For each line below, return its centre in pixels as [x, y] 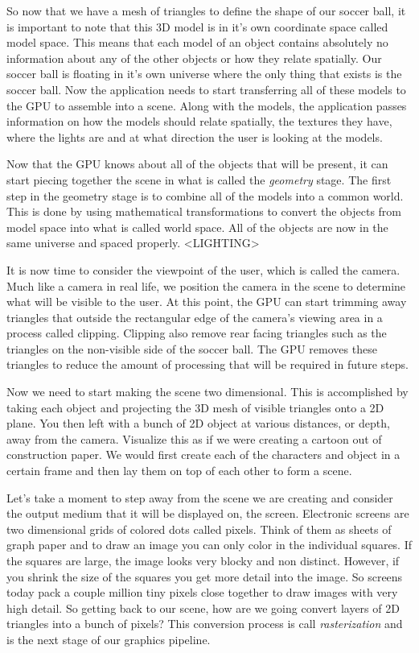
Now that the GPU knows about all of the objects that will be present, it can [197, 164]
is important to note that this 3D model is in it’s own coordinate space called [197, 26]
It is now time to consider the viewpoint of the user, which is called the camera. [203, 269]
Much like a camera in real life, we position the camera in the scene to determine [206, 285]
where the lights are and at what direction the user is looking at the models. [195, 136]
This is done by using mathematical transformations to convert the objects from [204, 211]
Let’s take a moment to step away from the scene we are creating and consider [200, 497]
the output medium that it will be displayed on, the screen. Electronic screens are [208, 513]
